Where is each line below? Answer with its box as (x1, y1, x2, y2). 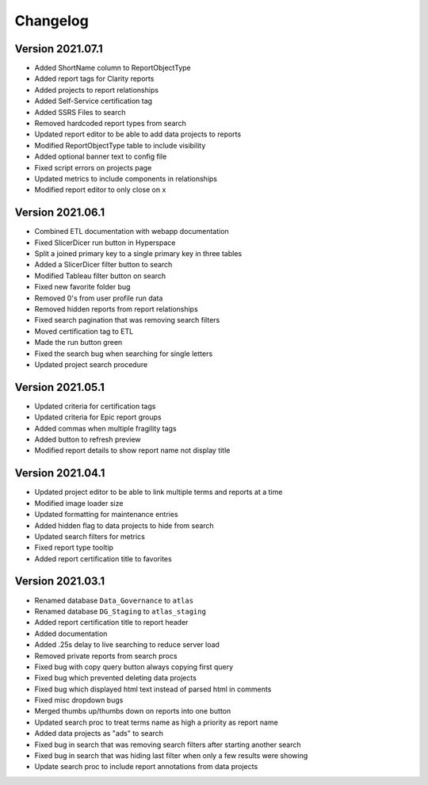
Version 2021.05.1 (14, 381, 105, 394)
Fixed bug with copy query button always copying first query (34, 662, 234, 672)
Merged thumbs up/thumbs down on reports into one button (34, 706, 231, 716)
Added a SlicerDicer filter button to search (34, 260, 173, 270)
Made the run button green (34, 338, 123, 347)
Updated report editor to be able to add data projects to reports (34, 129, 242, 139)
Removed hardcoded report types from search (34, 119, 186, 128)
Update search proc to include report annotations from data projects (34, 762, 258, 772)
